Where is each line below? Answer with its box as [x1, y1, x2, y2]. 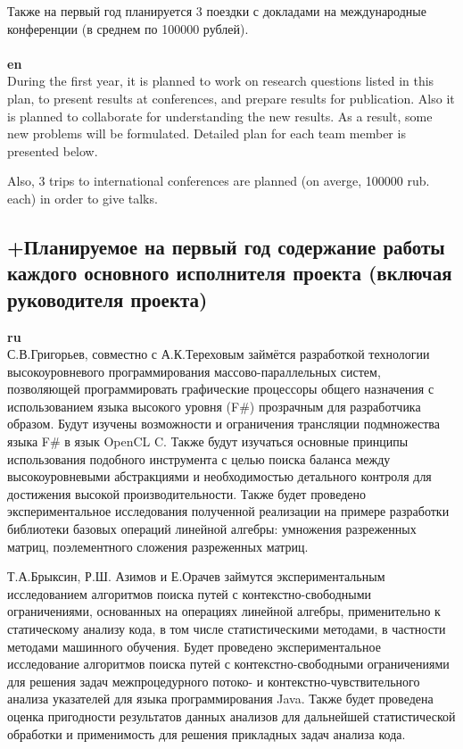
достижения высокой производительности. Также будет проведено [7, 484, 367, 503]
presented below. [7, 141, 98, 160]
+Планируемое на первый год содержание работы [7, 232, 445, 260]
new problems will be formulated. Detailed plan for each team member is [7, 124, 406, 143]
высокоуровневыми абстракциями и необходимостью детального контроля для [7, 467, 432, 486]
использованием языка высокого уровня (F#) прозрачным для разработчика [7, 396, 421, 415]
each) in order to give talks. [7, 188, 158, 207]
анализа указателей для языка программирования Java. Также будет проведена [7, 689, 434, 708]
